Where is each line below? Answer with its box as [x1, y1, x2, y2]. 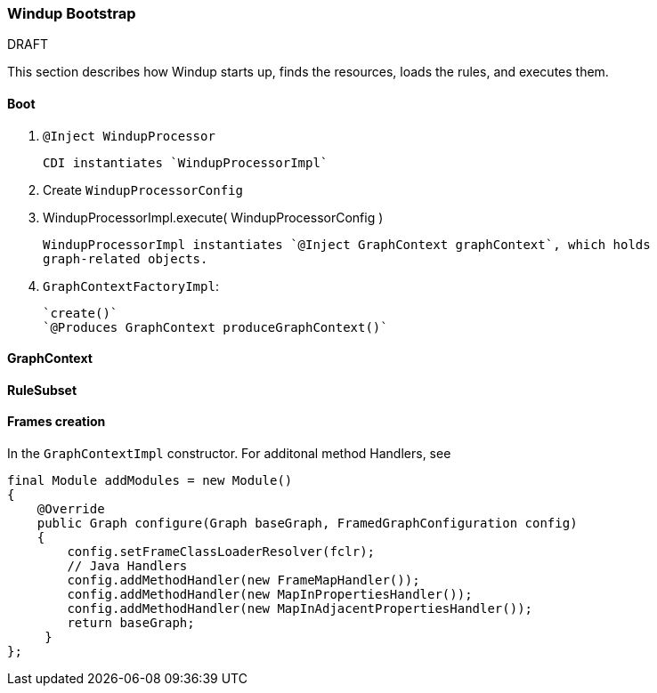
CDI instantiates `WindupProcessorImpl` [43, 155, 328, 170]
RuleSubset [7, 382, 77, 398]
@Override [36, 502, 105, 517]
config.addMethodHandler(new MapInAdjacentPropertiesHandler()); [67, 601, 533, 616]
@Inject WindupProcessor [43, 128, 215, 143]
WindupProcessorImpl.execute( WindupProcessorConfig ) [43, 209, 384, 225]
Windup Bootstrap [7, 4, 136, 22]
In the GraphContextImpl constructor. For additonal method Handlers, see [7, 446, 451, 462]
